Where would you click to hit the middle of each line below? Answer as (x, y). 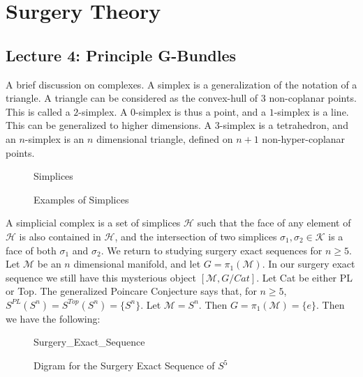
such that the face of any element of (274, 223)
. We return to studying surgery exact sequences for (212, 250)
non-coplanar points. (313, 98)
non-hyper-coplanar (304, 138)
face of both (31, 250)
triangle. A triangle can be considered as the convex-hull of (132, 98)
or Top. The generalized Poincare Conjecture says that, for (131, 291)
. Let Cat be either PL (305, 277)
